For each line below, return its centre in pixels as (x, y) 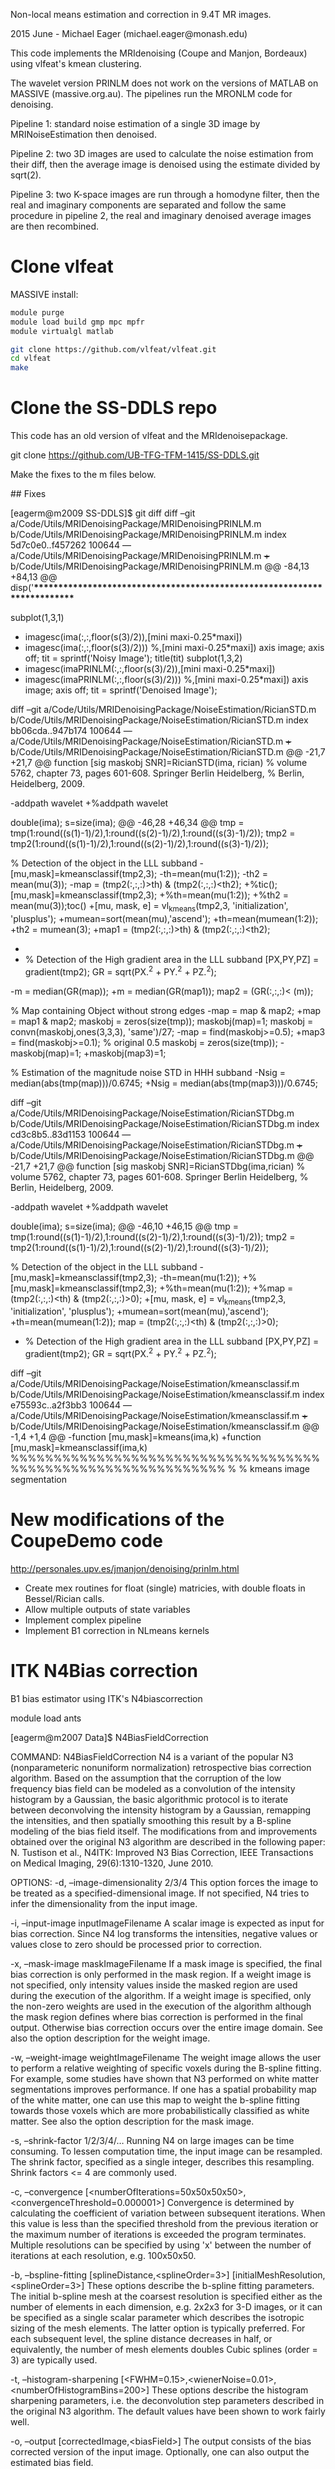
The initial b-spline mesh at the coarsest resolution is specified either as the (166, 2296)
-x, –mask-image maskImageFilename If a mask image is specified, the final (166, 1963)
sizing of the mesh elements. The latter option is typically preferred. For (158, 2328)
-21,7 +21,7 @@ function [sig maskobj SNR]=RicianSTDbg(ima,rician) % (158, 1166)
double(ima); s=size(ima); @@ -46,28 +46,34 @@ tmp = (127, 823)
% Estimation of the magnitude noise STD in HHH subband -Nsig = (148, 1072)
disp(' (22, 588)
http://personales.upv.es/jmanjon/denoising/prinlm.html (125, 1568)
